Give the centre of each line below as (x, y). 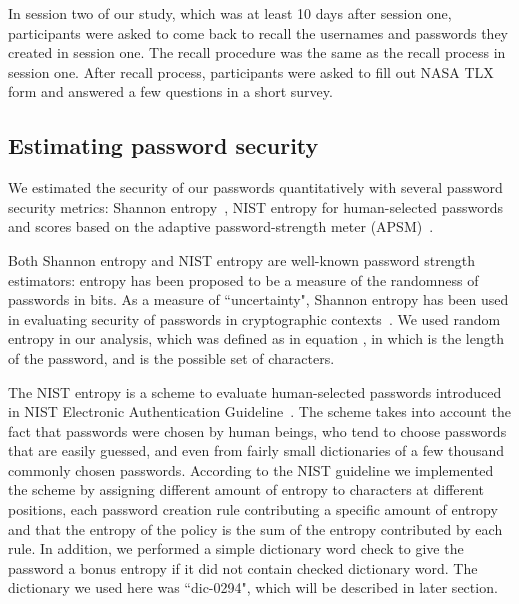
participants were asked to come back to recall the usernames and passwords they (258, 32)
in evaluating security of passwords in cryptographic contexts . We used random (254, 318)
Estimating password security (163, 145)
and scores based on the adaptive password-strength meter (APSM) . (221, 226)
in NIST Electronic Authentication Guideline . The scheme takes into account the (259, 411)
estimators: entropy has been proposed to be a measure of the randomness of (243, 279)
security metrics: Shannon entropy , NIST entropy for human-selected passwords (255, 206)
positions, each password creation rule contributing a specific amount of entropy (253, 509)
